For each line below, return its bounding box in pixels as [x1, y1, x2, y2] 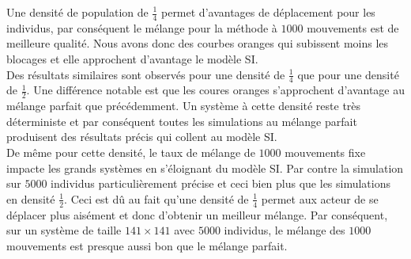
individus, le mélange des [224, 222, 345, 238]
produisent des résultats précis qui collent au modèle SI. [6, 128, 277, 145]
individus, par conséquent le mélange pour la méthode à [6, 19, 277, 36]
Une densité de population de [6, 4, 149, 20]
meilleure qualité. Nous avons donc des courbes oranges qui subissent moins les [6, 35, 389, 51]
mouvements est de [307, 19, 399, 36]
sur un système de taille [6, 222, 122, 238]
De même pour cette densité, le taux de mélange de [6, 144, 255, 161]
